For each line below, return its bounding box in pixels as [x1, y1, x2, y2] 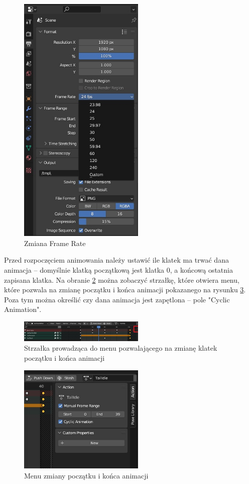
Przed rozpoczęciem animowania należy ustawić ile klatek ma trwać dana [4, 255, 229, 265]
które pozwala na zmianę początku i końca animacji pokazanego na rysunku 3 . [4, 284, 246, 295]
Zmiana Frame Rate [24, 237, 86, 248]
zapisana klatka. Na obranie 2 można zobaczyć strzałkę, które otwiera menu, [4, 274, 239, 285]
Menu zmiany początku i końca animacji [24, 470, 149, 480]
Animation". [4, 304, 42, 314]
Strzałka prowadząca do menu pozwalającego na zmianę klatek [24, 343, 217, 353]
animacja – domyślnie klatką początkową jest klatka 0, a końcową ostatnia [4, 264, 233, 275]
